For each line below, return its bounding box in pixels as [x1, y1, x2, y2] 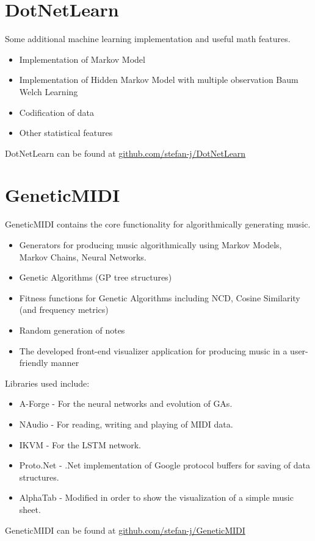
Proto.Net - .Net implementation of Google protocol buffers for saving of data [19, 459, 311, 471]
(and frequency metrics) [19, 303, 109, 316]
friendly [19, 356, 48, 369]
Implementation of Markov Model [19, 52, 145, 65]
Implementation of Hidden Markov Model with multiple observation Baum [19, 73, 299, 86]
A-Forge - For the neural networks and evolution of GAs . [19, 397, 233, 410]
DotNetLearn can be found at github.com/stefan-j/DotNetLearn [5, 146, 246, 159]
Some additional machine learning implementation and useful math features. [5, 32, 291, 45]
